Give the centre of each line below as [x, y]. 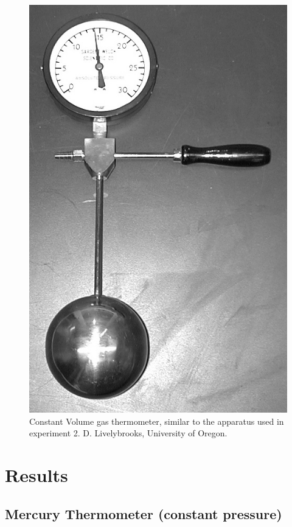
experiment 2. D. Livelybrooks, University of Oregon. [128, 433]
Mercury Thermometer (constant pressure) [144, 513]
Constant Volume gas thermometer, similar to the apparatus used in [157, 421]
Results [36, 475]
